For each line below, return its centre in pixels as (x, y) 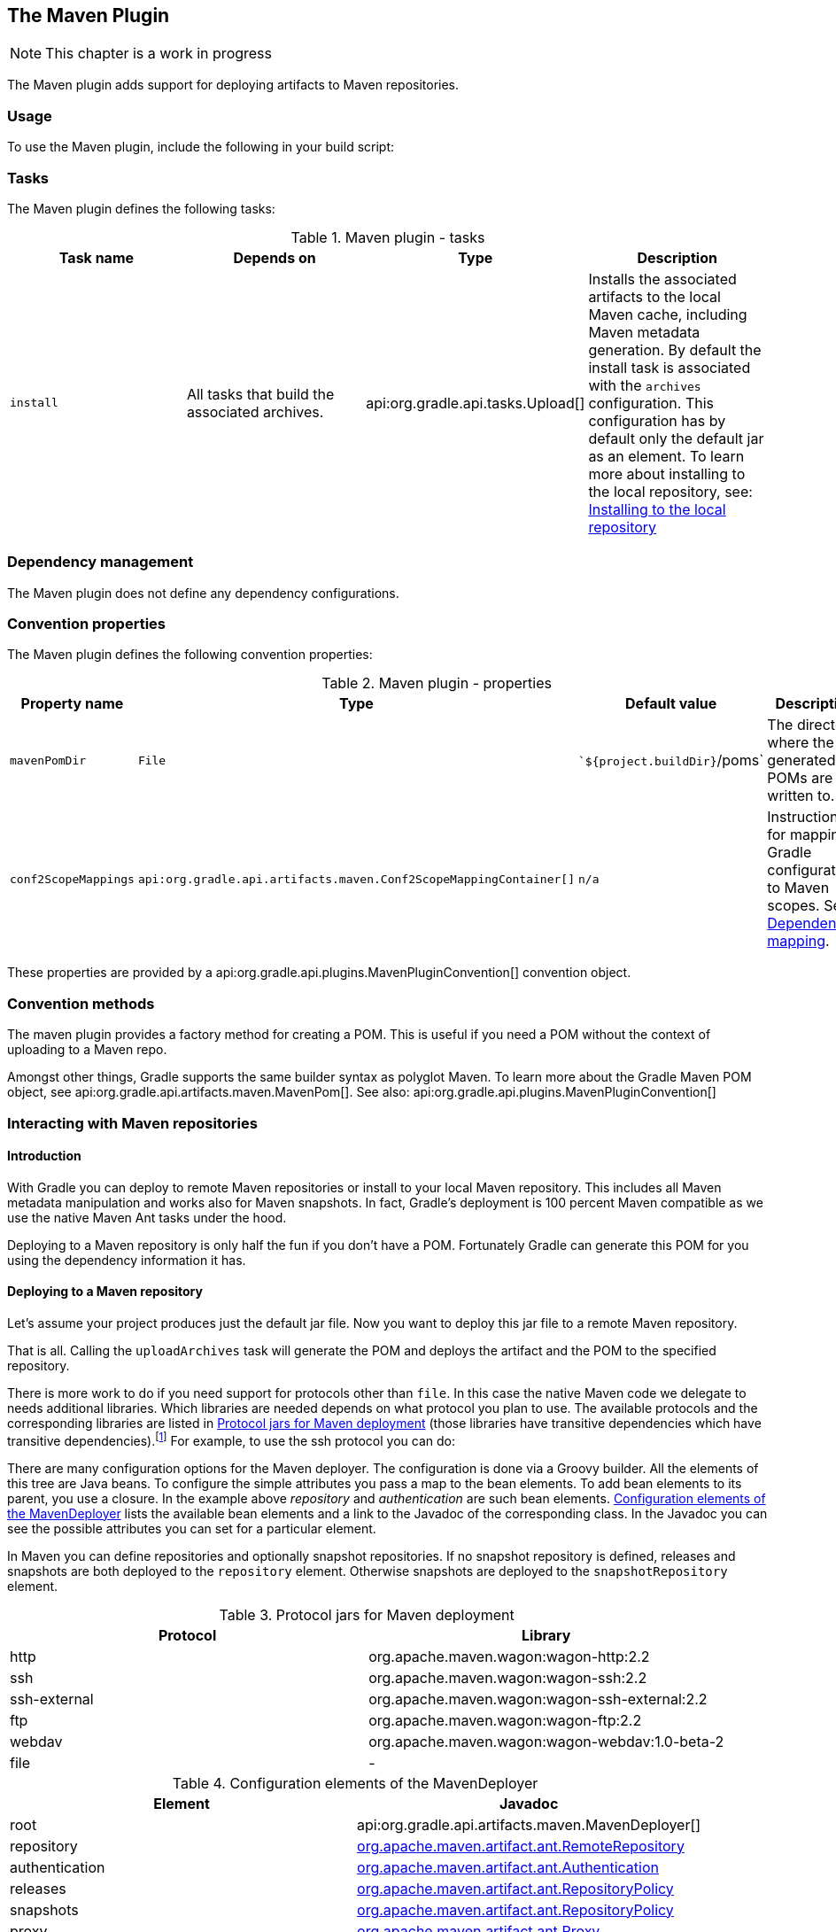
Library (546, 1635)
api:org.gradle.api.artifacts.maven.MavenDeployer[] (529, 1824)
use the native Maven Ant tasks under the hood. (147, 1217)
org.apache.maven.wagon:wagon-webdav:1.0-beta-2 (546, 1741)
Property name (72, 704)
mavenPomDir (48, 760)
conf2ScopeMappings (72, 879)
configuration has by (657, 420)
